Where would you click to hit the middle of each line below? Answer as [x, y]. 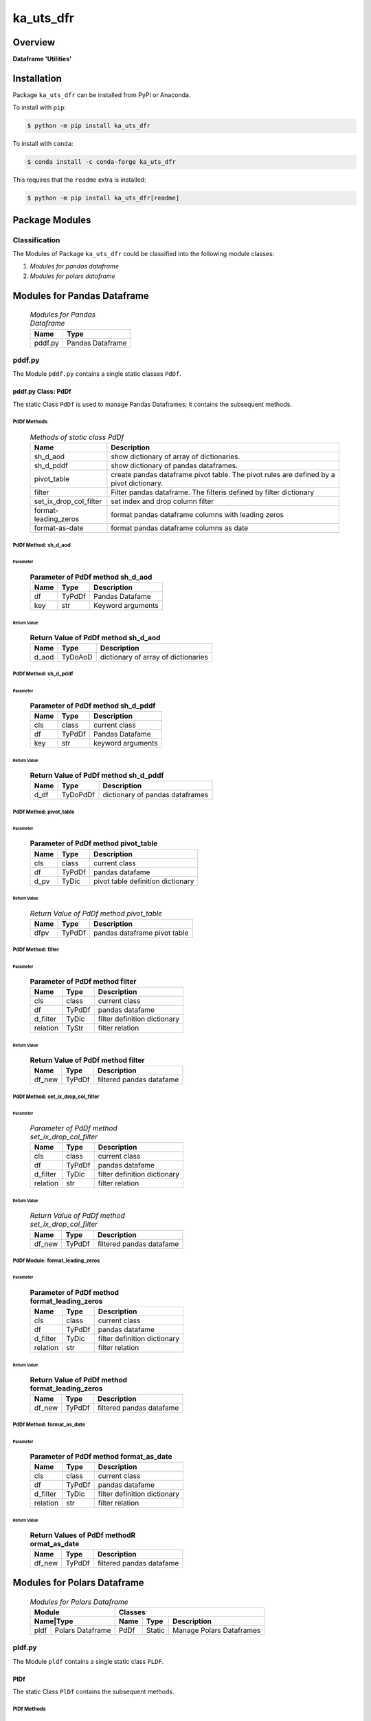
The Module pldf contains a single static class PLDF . [88, 1661]
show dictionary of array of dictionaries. [176, 456]
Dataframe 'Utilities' [42, 59]
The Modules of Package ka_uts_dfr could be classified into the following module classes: [144, 254]
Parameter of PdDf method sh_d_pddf [93, 706]
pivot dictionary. [137, 483]
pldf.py [25, 1647]
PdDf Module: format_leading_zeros [56, 1260]
